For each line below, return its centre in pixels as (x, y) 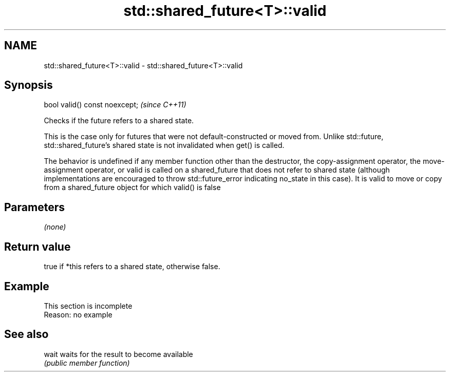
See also (26, 334)
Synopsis (29, 85)
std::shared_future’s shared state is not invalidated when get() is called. (164, 145)
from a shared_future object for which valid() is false (132, 187)
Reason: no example (78, 314)
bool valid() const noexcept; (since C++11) (115, 105)
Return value (38, 247)
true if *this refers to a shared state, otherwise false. (132, 267)
